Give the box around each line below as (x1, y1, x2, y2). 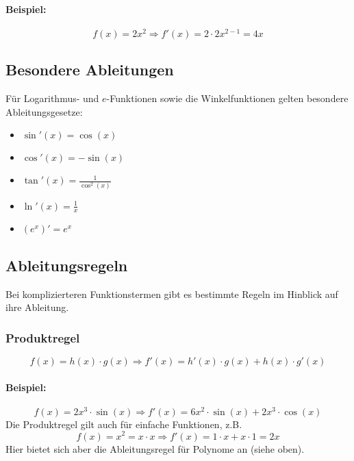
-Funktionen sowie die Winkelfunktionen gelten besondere (106, 91, 349, 105)
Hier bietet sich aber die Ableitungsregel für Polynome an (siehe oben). (5, 441, 305, 456)
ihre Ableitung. (5, 300, 69, 314)
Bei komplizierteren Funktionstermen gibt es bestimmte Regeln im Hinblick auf (5, 286, 338, 301)
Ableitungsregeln (5, 254, 128, 275)
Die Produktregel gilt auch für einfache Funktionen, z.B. (5, 416, 242, 431)
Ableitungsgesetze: (5, 104, 83, 119)
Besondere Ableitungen (5, 59, 174, 80)
